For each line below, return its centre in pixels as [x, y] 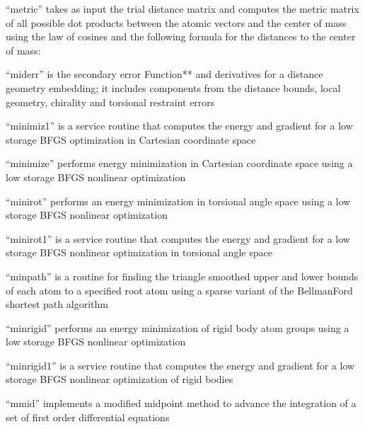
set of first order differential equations [88, 417]
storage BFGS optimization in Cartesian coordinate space [131, 139]
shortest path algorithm [57, 304]
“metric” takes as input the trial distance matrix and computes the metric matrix [182, 8]
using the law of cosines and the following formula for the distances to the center [181, 36]
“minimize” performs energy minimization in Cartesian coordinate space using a [179, 163]
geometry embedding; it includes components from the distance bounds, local [173, 87]
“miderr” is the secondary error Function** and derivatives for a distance [164, 74]
